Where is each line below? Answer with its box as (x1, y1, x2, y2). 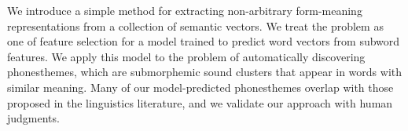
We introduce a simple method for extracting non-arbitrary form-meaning (7, 2, 362, 18)
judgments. (7, 110, 60, 126)
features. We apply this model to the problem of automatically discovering (7, 48, 366, 64)
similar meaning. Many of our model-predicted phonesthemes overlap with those (7, 78, 394, 95)
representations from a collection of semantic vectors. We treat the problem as (7, 17, 384, 34)
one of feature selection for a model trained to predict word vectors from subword (7, 33, 400, 49)
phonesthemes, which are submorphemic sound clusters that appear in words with (7, 64, 402, 80)
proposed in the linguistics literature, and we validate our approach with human (7, 94, 393, 111)
